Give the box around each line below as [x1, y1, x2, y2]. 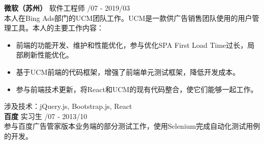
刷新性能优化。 [23, 49, 73, 60]
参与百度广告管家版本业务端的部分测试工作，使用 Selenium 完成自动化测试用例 [4, 121, 260, 131]
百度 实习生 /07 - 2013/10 [4, 110, 87, 121]
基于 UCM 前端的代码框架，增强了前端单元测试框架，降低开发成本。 [16, 66, 240, 77]
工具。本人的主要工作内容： [11, 22, 104, 33]
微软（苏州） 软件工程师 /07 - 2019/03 [4, 3, 130, 13]
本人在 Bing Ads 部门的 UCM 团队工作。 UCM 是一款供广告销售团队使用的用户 [4, 12, 252, 23]
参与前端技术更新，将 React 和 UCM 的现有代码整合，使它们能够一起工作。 [16, 83, 258, 94]
